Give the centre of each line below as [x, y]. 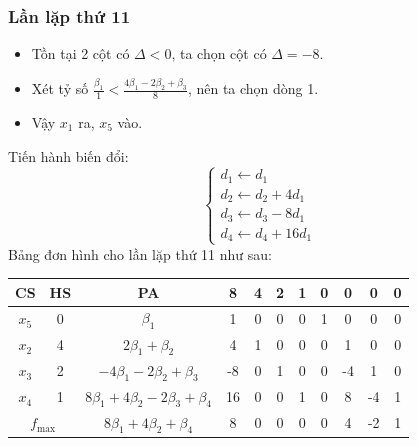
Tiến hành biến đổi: [68, 155]
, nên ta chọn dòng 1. [253, 88]
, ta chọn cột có [219, 53]
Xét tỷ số [60, 88]
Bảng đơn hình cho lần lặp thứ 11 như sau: [140, 253]
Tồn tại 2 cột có [80, 53]
